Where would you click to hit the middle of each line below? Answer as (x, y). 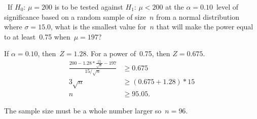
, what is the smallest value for (99, 27)
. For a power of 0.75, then (128, 53)
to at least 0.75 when (37, 36)
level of (227, 7)
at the (175, 7)
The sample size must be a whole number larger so (83, 111)
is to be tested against (89, 7)
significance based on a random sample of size (75, 16)
